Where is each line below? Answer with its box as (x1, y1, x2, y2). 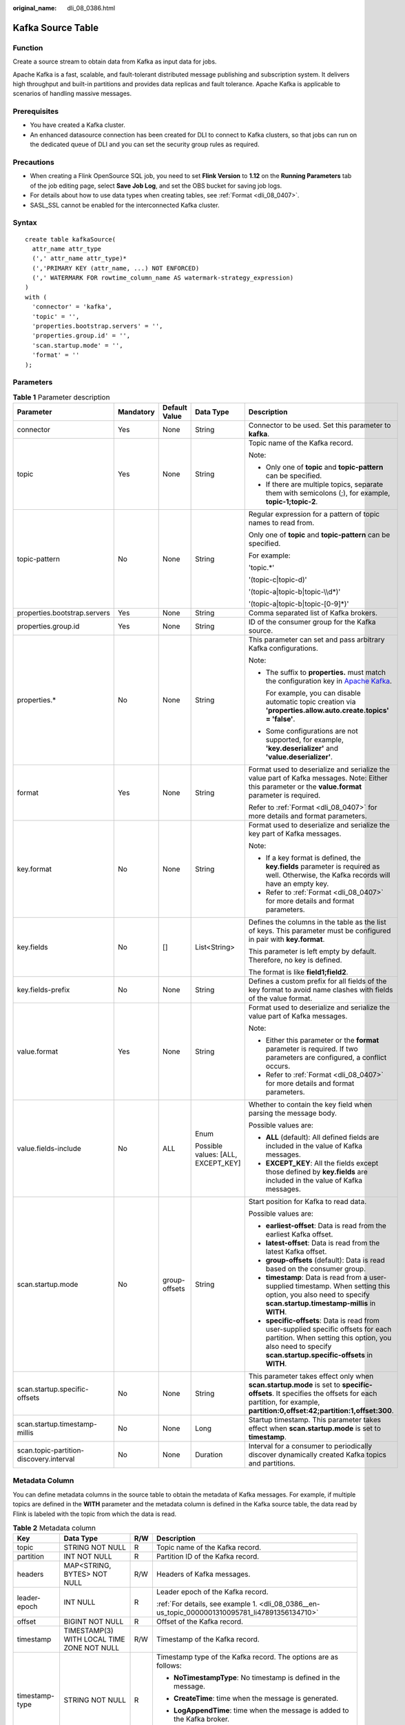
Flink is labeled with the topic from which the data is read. (12, 1510, 177, 1518)
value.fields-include (17, 1144, 82, 1154)
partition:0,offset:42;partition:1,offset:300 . (248, 1406, 394, 1416)
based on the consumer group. (265, 1264, 366, 1274)
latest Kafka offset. (265, 1247, 327, 1256)
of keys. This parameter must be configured (248, 926, 391, 936)
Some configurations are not (265, 727, 358, 736)
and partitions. (248, 1459, 295, 1468)
